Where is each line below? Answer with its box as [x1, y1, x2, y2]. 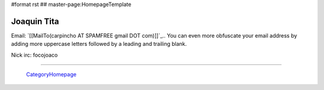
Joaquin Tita [11, 16, 59, 26]
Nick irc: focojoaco [11, 51, 58, 58]
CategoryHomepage [26, 71, 77, 78]
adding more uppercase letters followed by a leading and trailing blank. [11, 41, 187, 48]
